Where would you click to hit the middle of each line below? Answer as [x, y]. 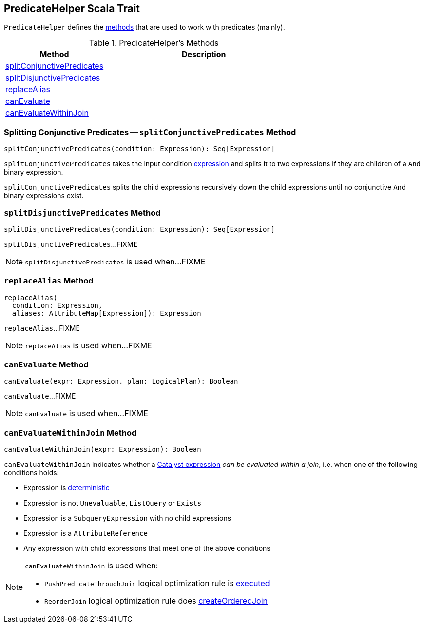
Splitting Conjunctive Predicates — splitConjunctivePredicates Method [150, 132]
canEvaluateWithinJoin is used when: [92, 566]
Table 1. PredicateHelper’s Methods [154, 43]
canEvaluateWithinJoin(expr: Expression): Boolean [103, 450]
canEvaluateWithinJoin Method [70, 433]
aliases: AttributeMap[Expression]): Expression [106, 313]
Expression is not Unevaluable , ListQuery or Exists [113, 503]
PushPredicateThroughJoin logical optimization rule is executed [157, 583]
